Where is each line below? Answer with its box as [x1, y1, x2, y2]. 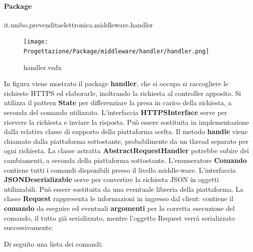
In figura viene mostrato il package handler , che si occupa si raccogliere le [4, 78, 229, 89]
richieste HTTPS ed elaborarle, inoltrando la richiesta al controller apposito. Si [4, 88, 241, 98]
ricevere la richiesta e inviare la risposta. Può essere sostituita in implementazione [4, 116, 249, 127]
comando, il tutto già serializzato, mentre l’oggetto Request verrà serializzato [4, 212, 235, 223]
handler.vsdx [23, 62, 62, 72]
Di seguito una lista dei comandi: [4, 238, 103, 249]
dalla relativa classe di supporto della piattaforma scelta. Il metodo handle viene [4, 126, 248, 137]
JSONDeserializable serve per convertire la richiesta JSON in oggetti [4, 174, 219, 184]
